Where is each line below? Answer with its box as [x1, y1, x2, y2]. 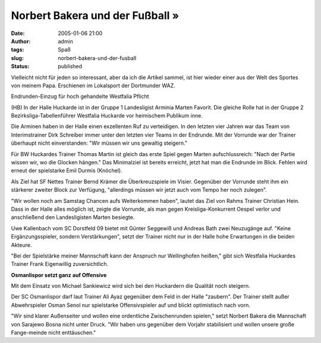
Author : [11, 37, 31, 45]
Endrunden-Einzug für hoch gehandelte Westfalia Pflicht [11, 93, 149, 100]
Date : [11, 30, 25, 37]
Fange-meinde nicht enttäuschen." [11, 329, 96, 336]
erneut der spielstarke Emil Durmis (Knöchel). [11, 167, 122, 174]
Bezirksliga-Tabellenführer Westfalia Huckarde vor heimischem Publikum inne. [11, 112, 203, 119]
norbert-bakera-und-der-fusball [58, 54, 137, 62]
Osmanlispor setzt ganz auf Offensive [11, 271, 107, 278]
